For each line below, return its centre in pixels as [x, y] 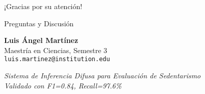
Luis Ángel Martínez [41, 40]
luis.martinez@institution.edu [57, 59]
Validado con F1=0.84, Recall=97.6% [63, 85]
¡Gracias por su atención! [43, 6]
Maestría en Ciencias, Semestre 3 [56, 50]
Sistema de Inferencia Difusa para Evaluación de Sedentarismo [102, 76]
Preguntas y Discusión [39, 23]
